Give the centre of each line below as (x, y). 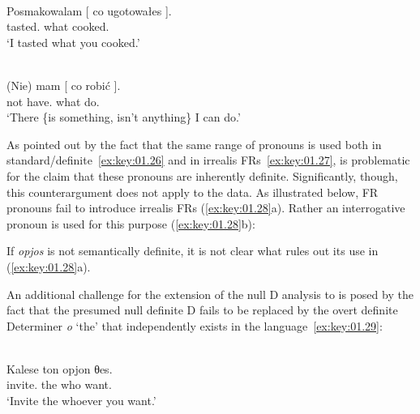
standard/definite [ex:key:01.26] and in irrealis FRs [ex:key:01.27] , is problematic (208, 160)
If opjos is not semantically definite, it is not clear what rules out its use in (193, 251)
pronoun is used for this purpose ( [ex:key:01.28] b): (131, 223)
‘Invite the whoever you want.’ (81, 401)
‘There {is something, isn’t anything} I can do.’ (124, 117)
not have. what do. (53, 101)
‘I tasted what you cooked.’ (73, 42)
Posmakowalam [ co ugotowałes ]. (89, 10)
